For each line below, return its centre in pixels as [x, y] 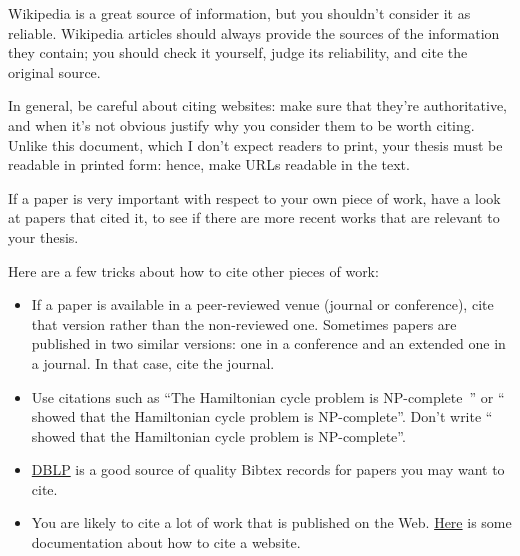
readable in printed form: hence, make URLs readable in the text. [209, 164]
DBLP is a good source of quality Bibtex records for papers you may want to [268, 469]
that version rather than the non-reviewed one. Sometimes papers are [244, 323]
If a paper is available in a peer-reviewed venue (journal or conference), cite [262, 304]
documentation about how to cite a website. [166, 542]
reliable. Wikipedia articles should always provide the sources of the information [254, 32]
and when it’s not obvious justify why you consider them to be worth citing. [241, 124]
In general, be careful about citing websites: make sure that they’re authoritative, [257, 105]
